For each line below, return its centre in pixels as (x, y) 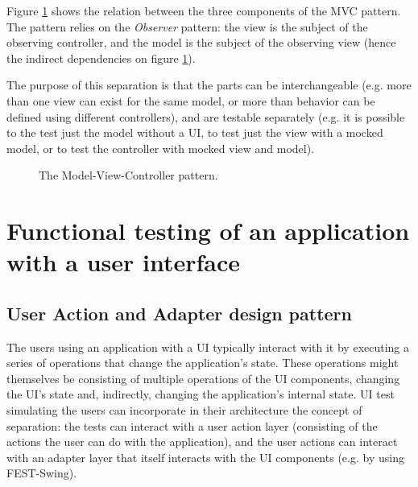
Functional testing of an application (208, 231)
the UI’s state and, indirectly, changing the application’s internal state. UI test (201, 394)
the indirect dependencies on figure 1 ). (101, 58)
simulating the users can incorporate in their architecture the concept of (184, 410)
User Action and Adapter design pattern (179, 313)
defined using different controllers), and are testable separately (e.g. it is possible (206, 116)
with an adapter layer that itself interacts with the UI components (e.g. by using (205, 457)
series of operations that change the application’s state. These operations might (203, 363)
